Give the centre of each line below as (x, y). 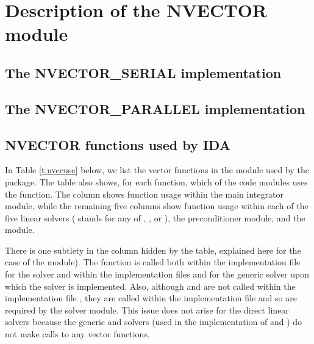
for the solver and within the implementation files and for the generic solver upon (157, 274)
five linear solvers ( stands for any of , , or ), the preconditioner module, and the (155, 217)
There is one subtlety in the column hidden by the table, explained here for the (153, 250)
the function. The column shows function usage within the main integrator (144, 194)
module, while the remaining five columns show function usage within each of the (157, 206)
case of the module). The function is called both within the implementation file (153, 262)
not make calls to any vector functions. (77, 334)
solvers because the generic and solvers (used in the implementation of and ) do (154, 322)
